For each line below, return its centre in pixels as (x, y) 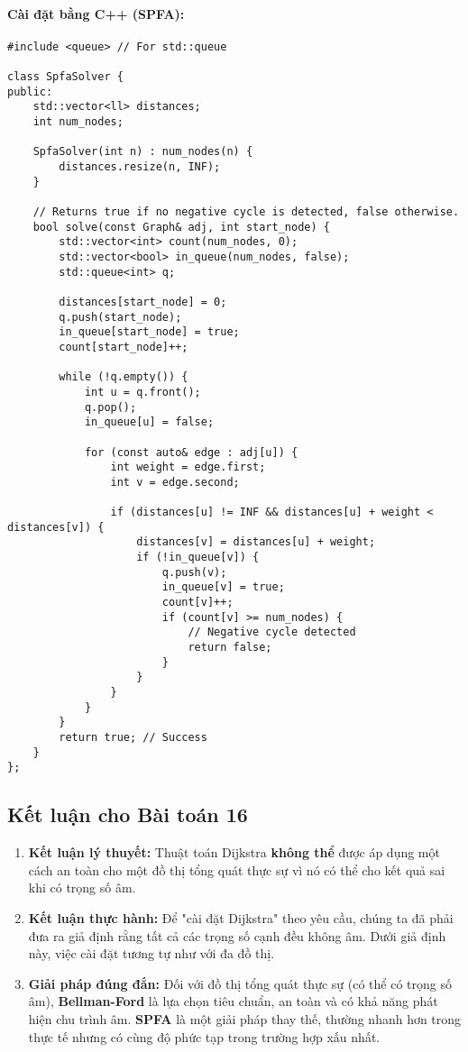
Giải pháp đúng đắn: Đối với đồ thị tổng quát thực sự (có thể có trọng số (240, 983)
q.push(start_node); (120, 317)
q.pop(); (110, 407)
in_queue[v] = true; (223, 587)
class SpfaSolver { (65, 77)
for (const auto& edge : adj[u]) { (191, 452)
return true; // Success (133, 737)
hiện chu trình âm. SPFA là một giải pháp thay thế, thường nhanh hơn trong (245, 1018)
